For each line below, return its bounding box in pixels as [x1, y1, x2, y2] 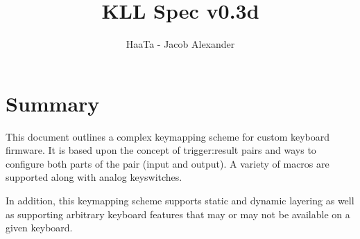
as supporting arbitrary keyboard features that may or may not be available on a [6, 206, 350, 221]
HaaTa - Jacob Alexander [126, 37, 235, 51]
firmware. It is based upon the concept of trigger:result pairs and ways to [6, 143, 316, 157]
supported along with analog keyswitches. [6, 170, 182, 184]
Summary [6, 89, 100, 117]
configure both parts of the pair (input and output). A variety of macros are [6, 156, 329, 170]
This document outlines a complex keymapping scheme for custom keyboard [6, 129, 330, 143]
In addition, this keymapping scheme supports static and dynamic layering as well [6, 193, 354, 208]
